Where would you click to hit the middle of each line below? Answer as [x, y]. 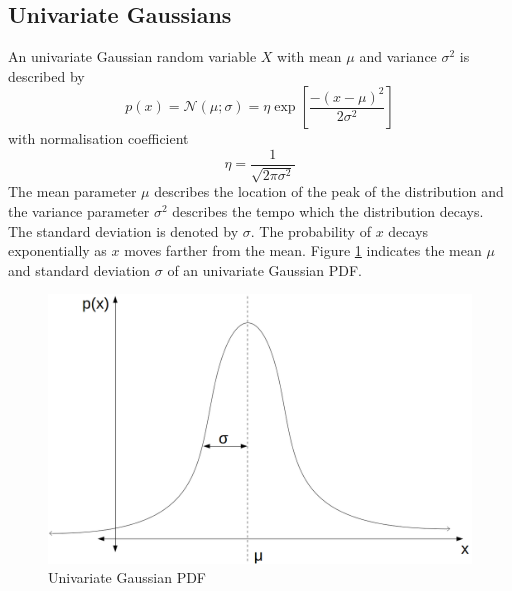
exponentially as [57, 250]
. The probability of [310, 230]
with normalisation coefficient [98, 138]
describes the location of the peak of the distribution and [329, 191]
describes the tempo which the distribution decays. [328, 211]
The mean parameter [72, 191]
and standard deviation [79, 269]
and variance [398, 56]
